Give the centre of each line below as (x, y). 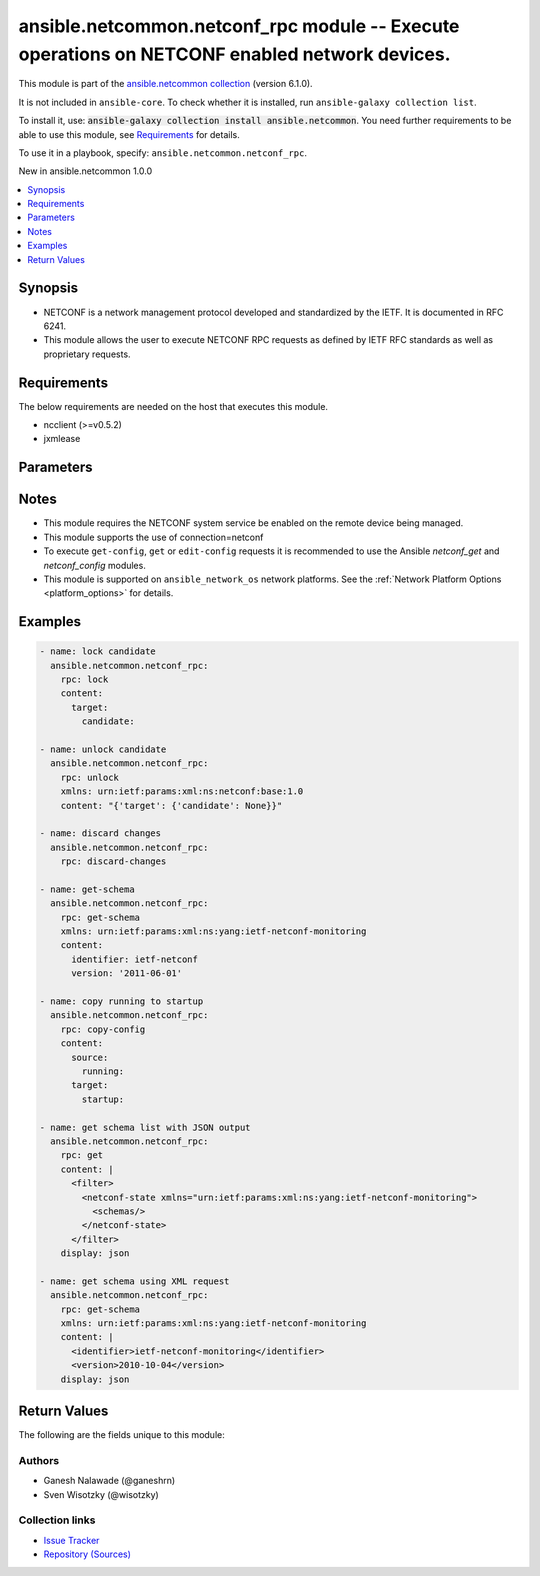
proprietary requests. (87, 354)
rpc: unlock (90, 777)
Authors (39, 1460)
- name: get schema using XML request (134, 1281)
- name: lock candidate (98, 651)
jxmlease (62, 439)
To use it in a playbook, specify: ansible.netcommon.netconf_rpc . (162, 152)
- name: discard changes (100, 833)
